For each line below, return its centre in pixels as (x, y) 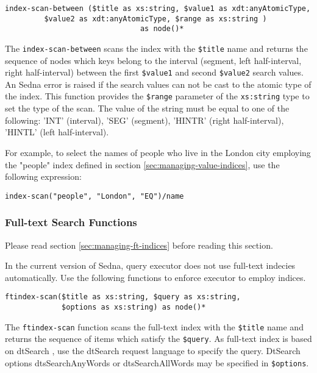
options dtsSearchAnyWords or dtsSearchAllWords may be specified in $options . (157, 362)
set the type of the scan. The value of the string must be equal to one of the (147, 108)
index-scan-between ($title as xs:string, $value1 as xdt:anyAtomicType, (158, 9)
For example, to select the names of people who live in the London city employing (158, 152)
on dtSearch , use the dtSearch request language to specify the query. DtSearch (153, 350)
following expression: (43, 176)
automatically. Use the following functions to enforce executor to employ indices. (155, 277)
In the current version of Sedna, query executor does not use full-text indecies (150, 265)
